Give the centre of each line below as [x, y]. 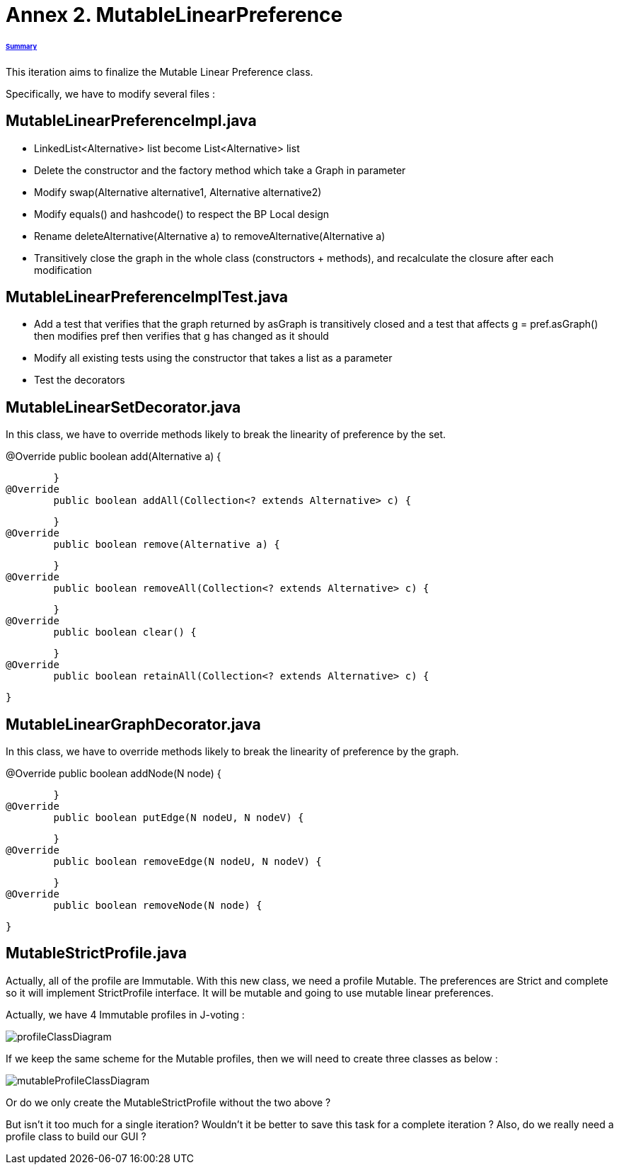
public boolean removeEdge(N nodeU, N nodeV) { [187, 862]
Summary [22, 46]
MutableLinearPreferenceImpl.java [131, 121]
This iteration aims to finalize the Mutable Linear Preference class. [160, 71]
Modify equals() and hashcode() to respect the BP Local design [182, 214]
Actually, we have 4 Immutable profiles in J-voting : [125, 1014]
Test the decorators [80, 380]
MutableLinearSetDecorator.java [123, 407]
